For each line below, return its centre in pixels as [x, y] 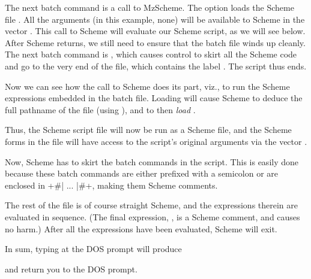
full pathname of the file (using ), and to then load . [100, 109]
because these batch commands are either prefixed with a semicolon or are [142, 173]
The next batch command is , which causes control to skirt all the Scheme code [151, 54]
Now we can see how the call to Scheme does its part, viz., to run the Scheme [147, 86]
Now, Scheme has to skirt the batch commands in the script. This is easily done [152, 161]
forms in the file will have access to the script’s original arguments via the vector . [156, 141]
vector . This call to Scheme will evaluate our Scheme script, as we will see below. [155, 31]
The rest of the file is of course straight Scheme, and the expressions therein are [151, 205]
